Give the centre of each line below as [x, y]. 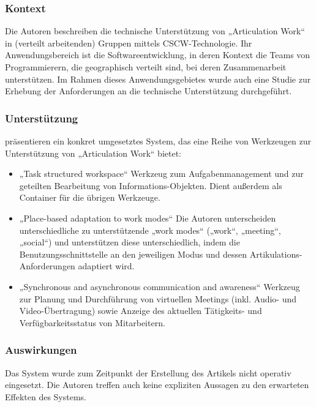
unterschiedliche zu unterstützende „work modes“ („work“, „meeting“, [150, 230]
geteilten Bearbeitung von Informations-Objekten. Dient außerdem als [151, 185]
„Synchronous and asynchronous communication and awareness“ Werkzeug [160, 286]
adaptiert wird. [106, 266]
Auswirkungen [41, 350]
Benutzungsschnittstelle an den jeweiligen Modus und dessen [133, 254]
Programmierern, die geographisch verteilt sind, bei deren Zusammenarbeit [146, 67]
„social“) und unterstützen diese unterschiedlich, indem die [130, 242]
